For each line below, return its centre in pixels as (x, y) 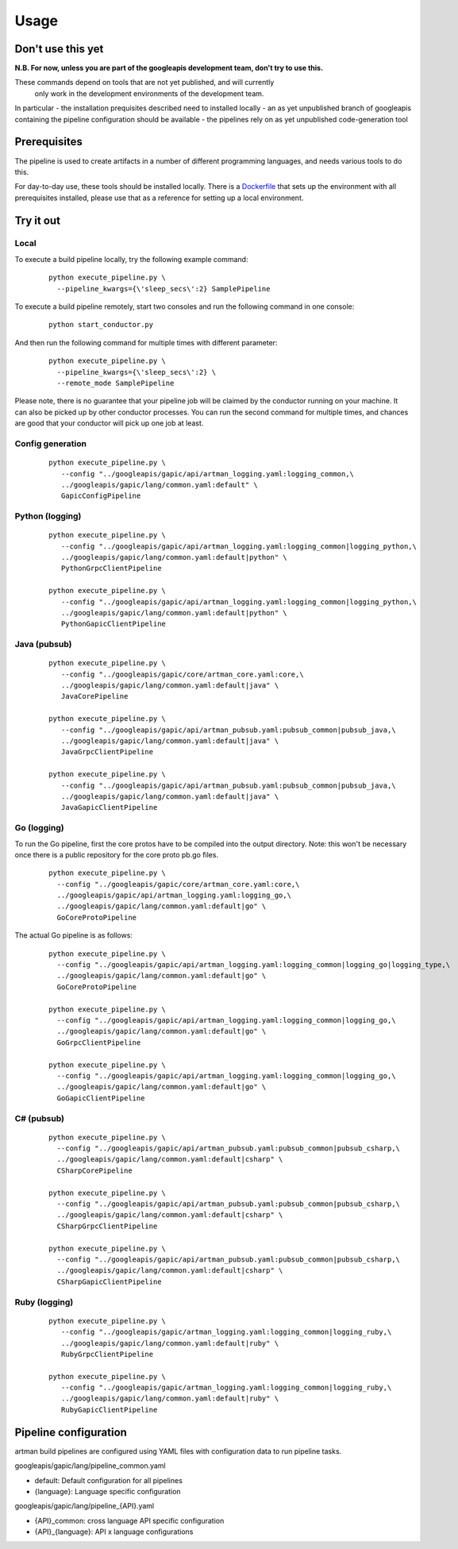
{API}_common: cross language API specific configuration (129, 1520)
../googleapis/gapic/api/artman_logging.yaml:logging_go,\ (174, 896)
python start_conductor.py (101, 325)
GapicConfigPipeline (101, 496)
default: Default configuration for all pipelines (108, 1480)
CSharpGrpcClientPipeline (107, 1226)
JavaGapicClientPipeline (109, 807)
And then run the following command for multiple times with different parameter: (146, 342)
